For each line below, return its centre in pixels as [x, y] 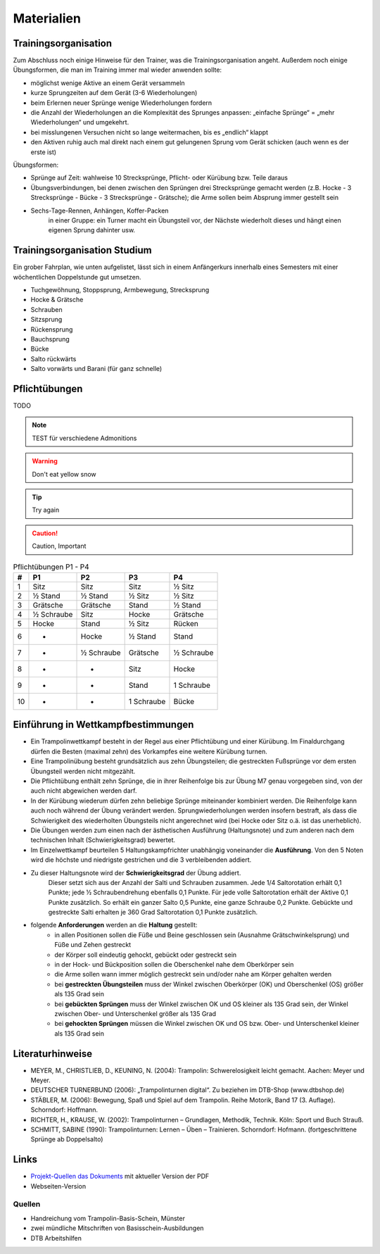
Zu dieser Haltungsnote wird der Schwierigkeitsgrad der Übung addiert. [136, 872]
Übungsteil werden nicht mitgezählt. [83, 771]
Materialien [47, 18]
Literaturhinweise [53, 1054]
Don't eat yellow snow [64, 474]
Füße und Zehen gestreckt [93, 945]
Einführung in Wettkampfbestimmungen [103, 725]
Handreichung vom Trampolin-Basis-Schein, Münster [108, 1218]
